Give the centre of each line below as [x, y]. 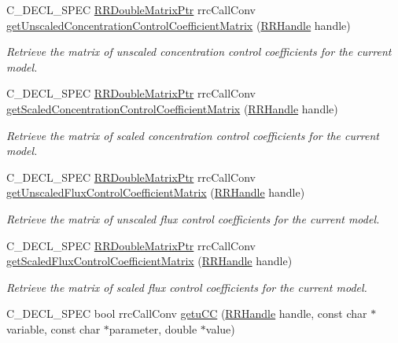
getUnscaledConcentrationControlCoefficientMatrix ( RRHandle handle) [179, 25]
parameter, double [153, 328]
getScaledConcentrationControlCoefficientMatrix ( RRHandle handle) [172, 108]
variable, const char [53, 328]
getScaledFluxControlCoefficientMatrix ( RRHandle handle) [149, 261]
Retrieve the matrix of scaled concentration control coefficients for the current [193, 135]
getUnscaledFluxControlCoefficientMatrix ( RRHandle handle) [156, 192]
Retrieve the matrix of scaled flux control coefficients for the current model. [187, 287]
